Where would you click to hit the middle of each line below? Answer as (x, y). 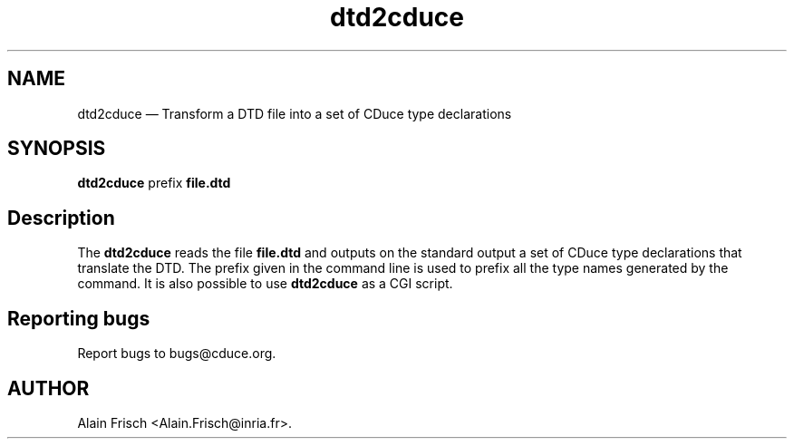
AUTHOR (48, 388)
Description (61, 218)
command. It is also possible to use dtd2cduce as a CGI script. (265, 284)
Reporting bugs (79, 318)
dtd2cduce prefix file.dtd (154, 183)
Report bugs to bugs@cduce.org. (177, 354)
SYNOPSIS (57, 149)
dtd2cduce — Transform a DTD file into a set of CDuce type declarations (295, 113)
